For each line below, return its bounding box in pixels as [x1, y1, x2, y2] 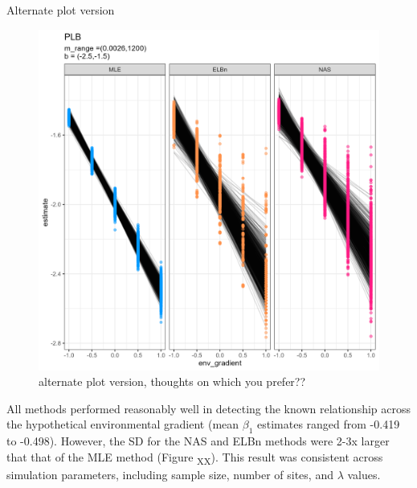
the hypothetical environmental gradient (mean [6, 416, 239, 433]
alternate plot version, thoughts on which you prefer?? [39, 373, 306, 390]
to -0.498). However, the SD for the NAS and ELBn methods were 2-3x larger [6, 433, 390, 449]
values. [347, 465, 381, 482]
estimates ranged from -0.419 [257, 416, 400, 433]
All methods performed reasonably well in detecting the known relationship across [6, 400, 411, 416]
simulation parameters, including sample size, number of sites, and [6, 465, 333, 482]
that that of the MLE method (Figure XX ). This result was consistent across [6, 448, 383, 467]
